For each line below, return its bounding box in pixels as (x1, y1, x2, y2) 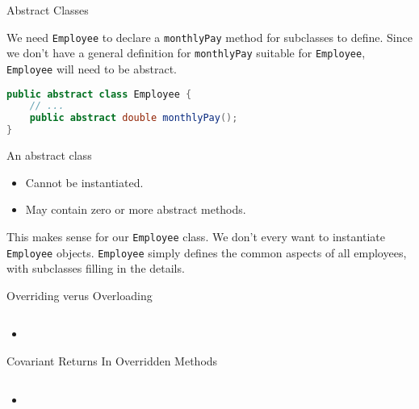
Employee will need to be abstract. (6, 60, 178, 77)
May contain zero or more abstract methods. (25, 201, 246, 218)
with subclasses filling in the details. (6, 260, 185, 277)
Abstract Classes (6, 2, 89, 18)
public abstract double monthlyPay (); (29, 112, 238, 124)
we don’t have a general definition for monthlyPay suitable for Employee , (6, 44, 366, 61)
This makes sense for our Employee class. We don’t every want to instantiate (6, 227, 385, 244)
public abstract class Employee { (6, 88, 192, 100)
